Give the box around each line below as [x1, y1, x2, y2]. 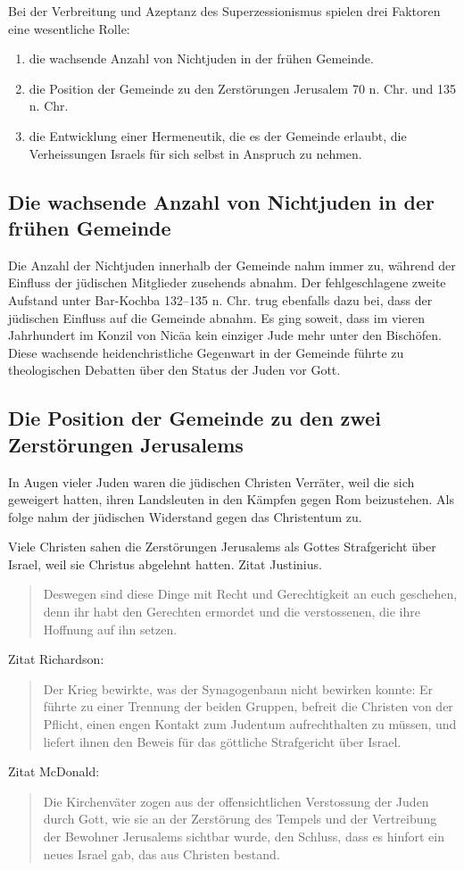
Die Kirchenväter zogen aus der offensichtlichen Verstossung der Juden [43, 791, 429, 810]
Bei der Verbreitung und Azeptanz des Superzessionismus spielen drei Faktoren [8, 2, 441, 20]
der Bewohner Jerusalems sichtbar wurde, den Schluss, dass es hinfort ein [43, 827, 445, 845]
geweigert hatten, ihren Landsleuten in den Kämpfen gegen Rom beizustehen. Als [8, 490, 455, 509]
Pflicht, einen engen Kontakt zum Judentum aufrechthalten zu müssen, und [43, 715, 457, 733]
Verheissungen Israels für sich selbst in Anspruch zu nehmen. [29, 144, 362, 162]
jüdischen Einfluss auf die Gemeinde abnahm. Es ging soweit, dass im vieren [8, 308, 425, 327]
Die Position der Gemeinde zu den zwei [8, 404, 381, 432]
